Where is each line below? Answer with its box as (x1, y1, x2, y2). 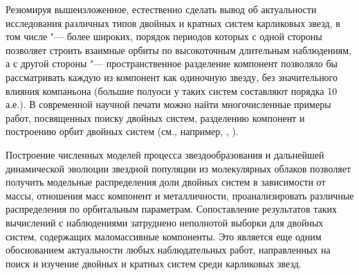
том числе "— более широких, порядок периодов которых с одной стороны (6, 29, 322, 44)
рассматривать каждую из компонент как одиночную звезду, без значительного (6, 69, 338, 84)
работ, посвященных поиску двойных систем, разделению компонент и (6, 110, 305, 125)
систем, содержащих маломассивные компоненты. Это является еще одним (6, 229, 322, 243)
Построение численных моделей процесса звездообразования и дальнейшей (6, 147, 324, 161)
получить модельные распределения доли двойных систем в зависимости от (6, 175, 326, 189)
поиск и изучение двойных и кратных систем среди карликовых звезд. (6, 256, 302, 270)
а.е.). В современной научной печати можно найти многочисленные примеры (6, 97, 331, 112)
